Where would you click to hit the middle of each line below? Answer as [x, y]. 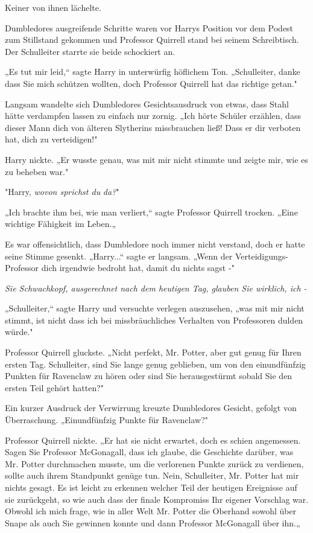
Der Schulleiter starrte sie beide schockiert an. [90, 51]
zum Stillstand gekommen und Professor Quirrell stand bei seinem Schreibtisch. [152, 40]
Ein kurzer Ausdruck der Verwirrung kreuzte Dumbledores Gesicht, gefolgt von [151, 408]
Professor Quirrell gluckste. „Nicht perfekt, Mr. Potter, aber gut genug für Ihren [153, 352]
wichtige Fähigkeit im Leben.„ [61, 224]
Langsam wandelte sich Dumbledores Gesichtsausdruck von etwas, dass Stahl [147, 104]
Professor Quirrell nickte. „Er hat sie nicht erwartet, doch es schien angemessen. [153, 440]
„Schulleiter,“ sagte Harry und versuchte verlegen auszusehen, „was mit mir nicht [155, 308]
